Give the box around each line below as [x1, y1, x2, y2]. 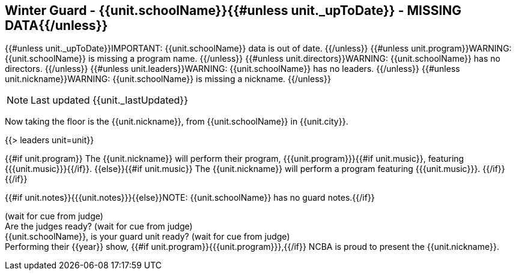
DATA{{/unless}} [5, 18, 108, 33]
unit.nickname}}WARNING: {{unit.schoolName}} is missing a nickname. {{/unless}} [5, 74, 331, 84]
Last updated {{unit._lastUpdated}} [31, 94, 188, 107]
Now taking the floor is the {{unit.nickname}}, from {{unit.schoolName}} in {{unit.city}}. [5, 116, 348, 127]
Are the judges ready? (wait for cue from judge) [5, 221, 193, 232]
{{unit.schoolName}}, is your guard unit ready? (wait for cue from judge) [5, 231, 290, 242]
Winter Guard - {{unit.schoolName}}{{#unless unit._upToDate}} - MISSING [5, 3, 462, 18]
